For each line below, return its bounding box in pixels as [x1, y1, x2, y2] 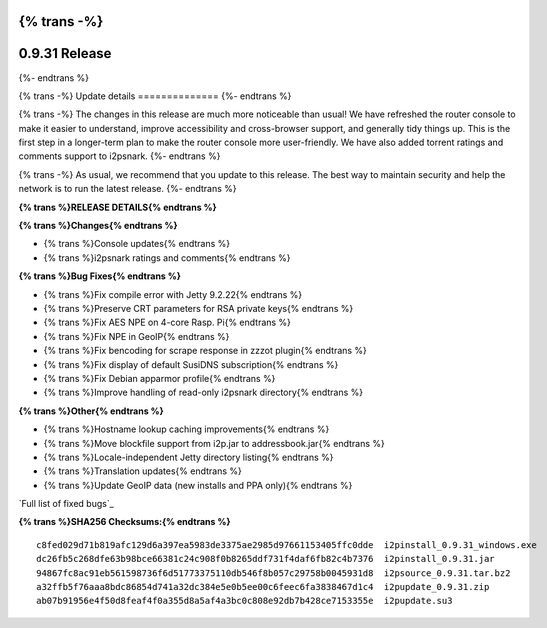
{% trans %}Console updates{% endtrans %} [43, 238, 231, 250]
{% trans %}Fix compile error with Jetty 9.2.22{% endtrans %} [43, 288, 303, 300]
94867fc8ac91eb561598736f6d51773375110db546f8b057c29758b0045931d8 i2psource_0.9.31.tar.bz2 [36, 567, 511, 579]
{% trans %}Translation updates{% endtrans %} [43, 465, 242, 477]
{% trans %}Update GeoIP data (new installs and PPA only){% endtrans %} [43, 479, 353, 491]
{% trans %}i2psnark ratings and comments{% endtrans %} [43, 251, 291, 264]
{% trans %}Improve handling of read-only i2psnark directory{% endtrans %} [43, 386, 364, 399]
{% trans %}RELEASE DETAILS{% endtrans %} [18, 201, 217, 213]
